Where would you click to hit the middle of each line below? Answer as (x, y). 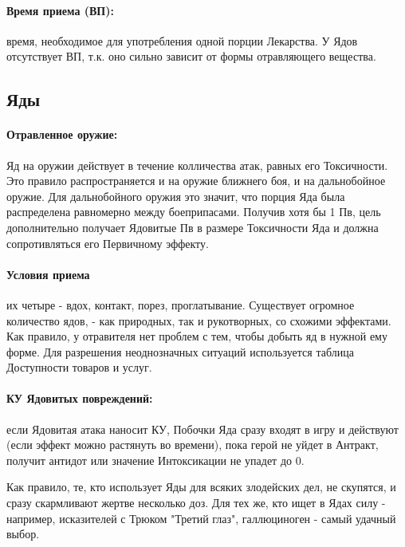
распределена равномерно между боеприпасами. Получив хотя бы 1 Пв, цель (194, 212)
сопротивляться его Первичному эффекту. (108, 243)
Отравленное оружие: (62, 134)
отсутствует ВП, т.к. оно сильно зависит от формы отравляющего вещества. (191, 56)
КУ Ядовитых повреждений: (80, 398)
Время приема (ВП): (60, 10)
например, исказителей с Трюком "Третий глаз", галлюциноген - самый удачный (201, 518)
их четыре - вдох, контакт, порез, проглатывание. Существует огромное (181, 304)
